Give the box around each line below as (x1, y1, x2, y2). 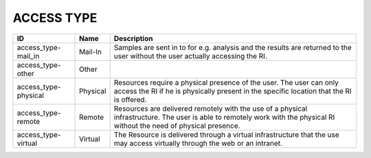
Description (113, 34, 153, 43)
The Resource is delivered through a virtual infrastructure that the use (113, 130, 339, 140)
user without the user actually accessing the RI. (113, 51, 267, 61)
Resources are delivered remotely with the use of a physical (113, 103, 308, 113)
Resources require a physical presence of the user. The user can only (113, 77, 339, 87)
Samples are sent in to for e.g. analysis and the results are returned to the (113, 42, 352, 52)
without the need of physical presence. (113, 120, 240, 130)
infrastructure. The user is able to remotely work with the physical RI (113, 112, 335, 122)
